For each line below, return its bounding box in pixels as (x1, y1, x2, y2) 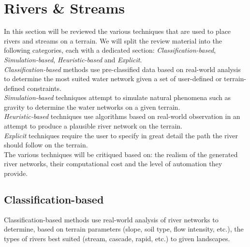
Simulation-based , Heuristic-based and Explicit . (4, 54, 142, 64)
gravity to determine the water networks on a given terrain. (4, 102, 180, 112)
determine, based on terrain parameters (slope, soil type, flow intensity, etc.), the (4, 224, 244, 234)
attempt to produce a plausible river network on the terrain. (4, 121, 182, 131)
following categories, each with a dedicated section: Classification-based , (4, 45, 216, 55)
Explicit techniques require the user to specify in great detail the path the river (4, 130, 238, 140)
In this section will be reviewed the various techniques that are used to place (4, 26, 231, 36)
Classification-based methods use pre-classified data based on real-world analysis (4, 64, 241, 74)
